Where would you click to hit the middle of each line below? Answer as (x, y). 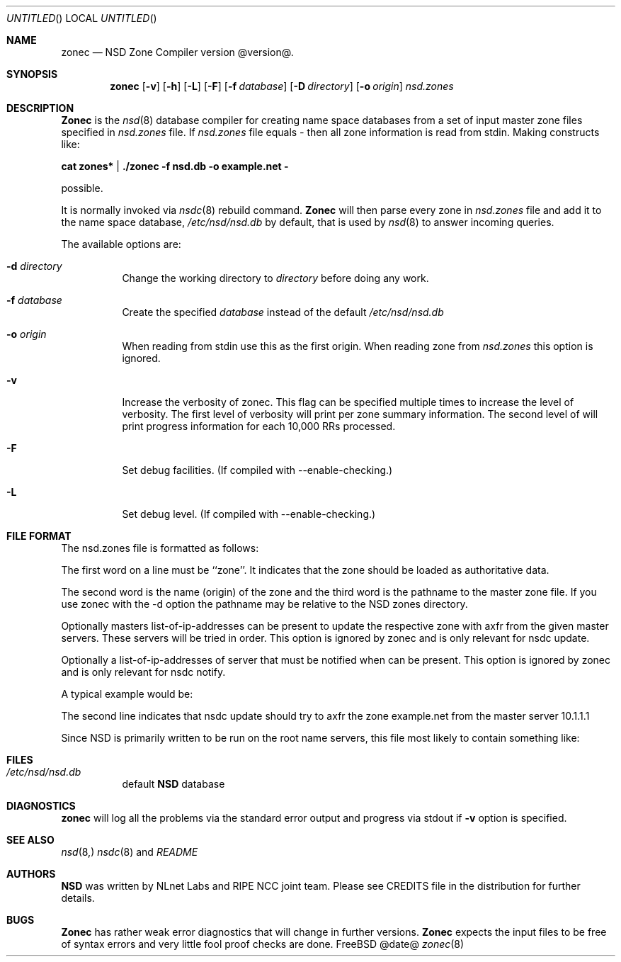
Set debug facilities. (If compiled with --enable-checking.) (257, 470)
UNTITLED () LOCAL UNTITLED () (82, 18)
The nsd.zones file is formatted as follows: (160, 548)
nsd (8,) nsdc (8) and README (130, 852)
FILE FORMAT (39, 536)
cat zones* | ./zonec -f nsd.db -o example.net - (175, 166)
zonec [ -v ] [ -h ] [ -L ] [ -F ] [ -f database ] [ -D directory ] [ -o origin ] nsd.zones (282, 86)
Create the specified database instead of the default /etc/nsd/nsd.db (283, 312)
